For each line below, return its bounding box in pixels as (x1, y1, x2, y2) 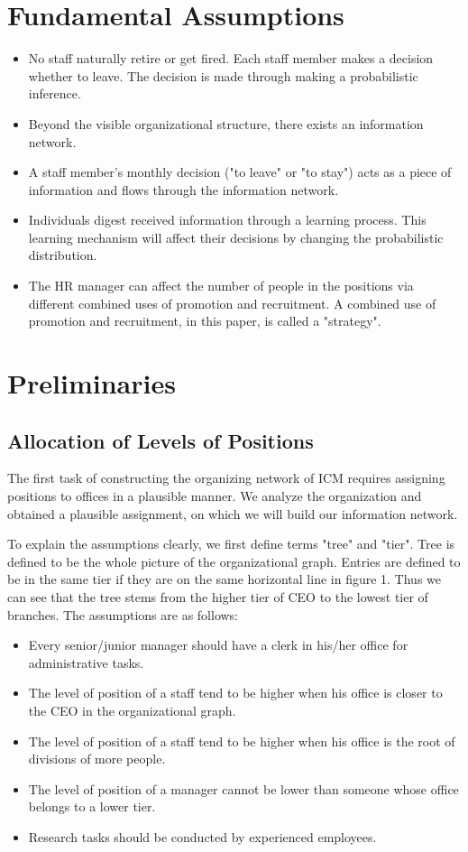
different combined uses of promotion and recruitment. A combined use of (28, 293, 436, 312)
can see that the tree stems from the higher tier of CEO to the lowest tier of (7, 587, 428, 606)
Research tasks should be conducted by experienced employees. (28, 827, 377, 846)
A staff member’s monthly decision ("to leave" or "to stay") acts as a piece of (28, 162, 452, 181)
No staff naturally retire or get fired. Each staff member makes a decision (28, 49, 434, 68)
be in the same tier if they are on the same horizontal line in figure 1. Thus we (7, 570, 442, 588)
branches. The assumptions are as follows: (7, 605, 239, 624)
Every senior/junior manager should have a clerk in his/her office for (28, 635, 408, 654)
